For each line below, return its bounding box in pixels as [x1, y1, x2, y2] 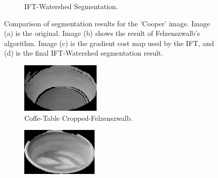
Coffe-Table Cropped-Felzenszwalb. [24, 112, 133, 123]
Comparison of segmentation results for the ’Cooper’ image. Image [4, 18, 210, 28]
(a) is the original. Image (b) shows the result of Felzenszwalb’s [4, 28, 200, 38]
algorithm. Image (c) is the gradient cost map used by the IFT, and [4, 37, 214, 48]
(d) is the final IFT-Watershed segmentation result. [4, 48, 163, 58]
